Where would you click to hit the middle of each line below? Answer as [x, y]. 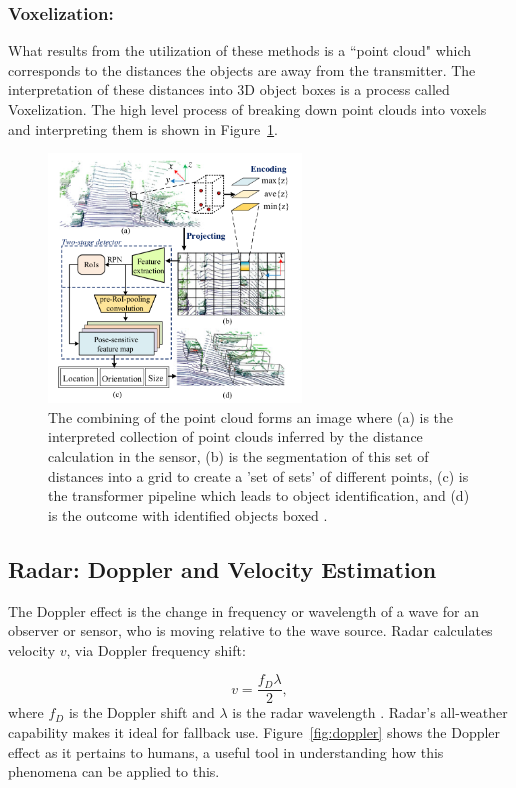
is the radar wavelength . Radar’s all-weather [370, 712]
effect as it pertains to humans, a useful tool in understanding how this [226, 751]
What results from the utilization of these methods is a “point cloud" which [240, 50]
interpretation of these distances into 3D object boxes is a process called [229, 89]
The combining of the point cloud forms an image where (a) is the [251, 416]
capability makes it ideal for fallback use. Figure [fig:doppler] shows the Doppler [254, 731]
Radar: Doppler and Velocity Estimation [222, 568]
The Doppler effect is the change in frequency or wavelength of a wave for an [243, 610]
